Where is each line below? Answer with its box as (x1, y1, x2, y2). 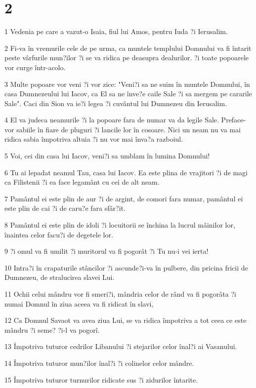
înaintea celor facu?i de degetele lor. (4, 229, 113, 239)
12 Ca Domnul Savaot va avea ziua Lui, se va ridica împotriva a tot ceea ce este (4, 315, 247, 325)
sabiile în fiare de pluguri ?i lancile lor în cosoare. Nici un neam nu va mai (16, 124, 241, 134)
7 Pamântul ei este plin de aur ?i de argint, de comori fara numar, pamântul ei (4, 193, 243, 203)
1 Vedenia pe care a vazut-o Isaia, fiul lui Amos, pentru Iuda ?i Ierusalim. (4, 26, 228, 37)
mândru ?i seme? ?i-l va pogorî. (4, 324, 100, 335)
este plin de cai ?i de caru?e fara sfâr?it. (4, 203, 126, 213)
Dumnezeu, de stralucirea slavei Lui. (4, 272, 115, 282)
